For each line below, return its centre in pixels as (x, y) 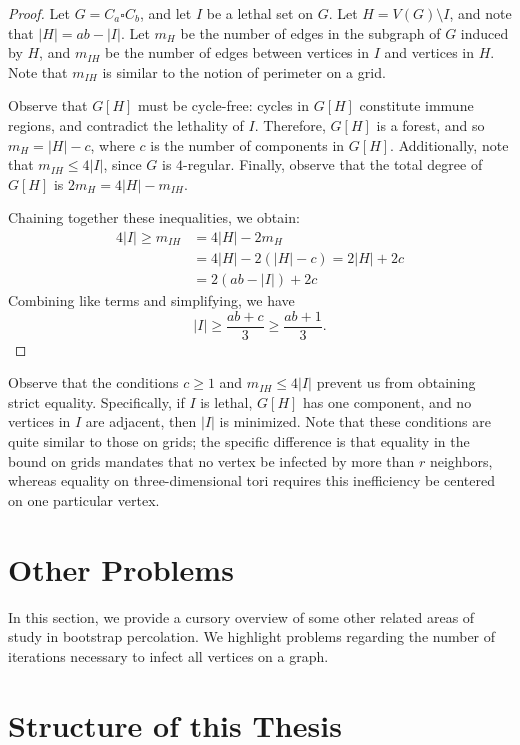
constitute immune (416, 105)
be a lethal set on (259, 13)
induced (484, 32)
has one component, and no (387, 401)
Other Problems (121, 568)
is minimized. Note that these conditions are (355, 421)
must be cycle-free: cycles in (223, 105)
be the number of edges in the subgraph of (310, 32)
